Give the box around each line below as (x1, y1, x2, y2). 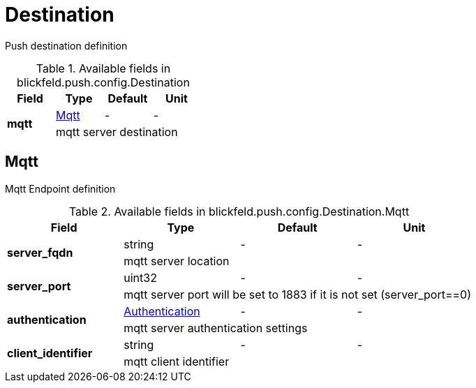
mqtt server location (124, 253, 230, 268)
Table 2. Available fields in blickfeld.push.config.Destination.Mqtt (68, 204, 410, 218)
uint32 (124, 270, 157, 285)
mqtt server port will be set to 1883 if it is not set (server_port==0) (124, 287, 471, 301)
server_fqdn (7, 245, 73, 260)
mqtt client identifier (124, 354, 230, 368)
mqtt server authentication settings (124, 320, 308, 335)
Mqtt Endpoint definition (5, 182, 116, 195)
